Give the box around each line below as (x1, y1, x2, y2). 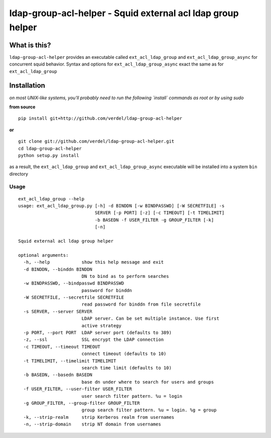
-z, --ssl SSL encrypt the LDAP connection (23, 337, 164, 342)
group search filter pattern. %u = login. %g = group (81, 407, 217, 413)
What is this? (9, 41, 51, 49)
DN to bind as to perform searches (81, 273, 169, 279)
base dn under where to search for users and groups (81, 379, 214, 385)
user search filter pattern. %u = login (81, 393, 183, 399)
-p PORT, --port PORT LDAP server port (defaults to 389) (23, 330, 172, 336)
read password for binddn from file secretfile (81, 302, 201, 307)
